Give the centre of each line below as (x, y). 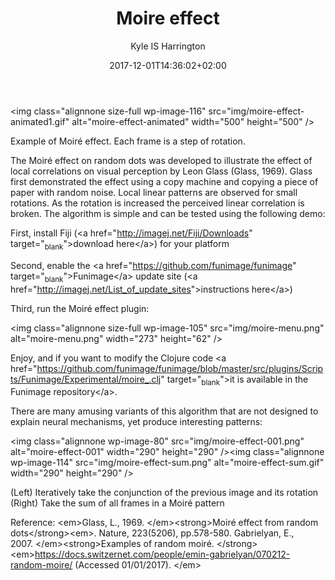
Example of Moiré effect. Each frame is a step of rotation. (128, 141)
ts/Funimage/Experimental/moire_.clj (86, 379)
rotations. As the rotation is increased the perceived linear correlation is (157, 203)
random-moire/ (41, 565)
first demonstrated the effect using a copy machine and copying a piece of (164, 181)
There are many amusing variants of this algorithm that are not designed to (164, 411)
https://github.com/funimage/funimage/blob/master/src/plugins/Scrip (180, 368)
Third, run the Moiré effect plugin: (80, 308)
